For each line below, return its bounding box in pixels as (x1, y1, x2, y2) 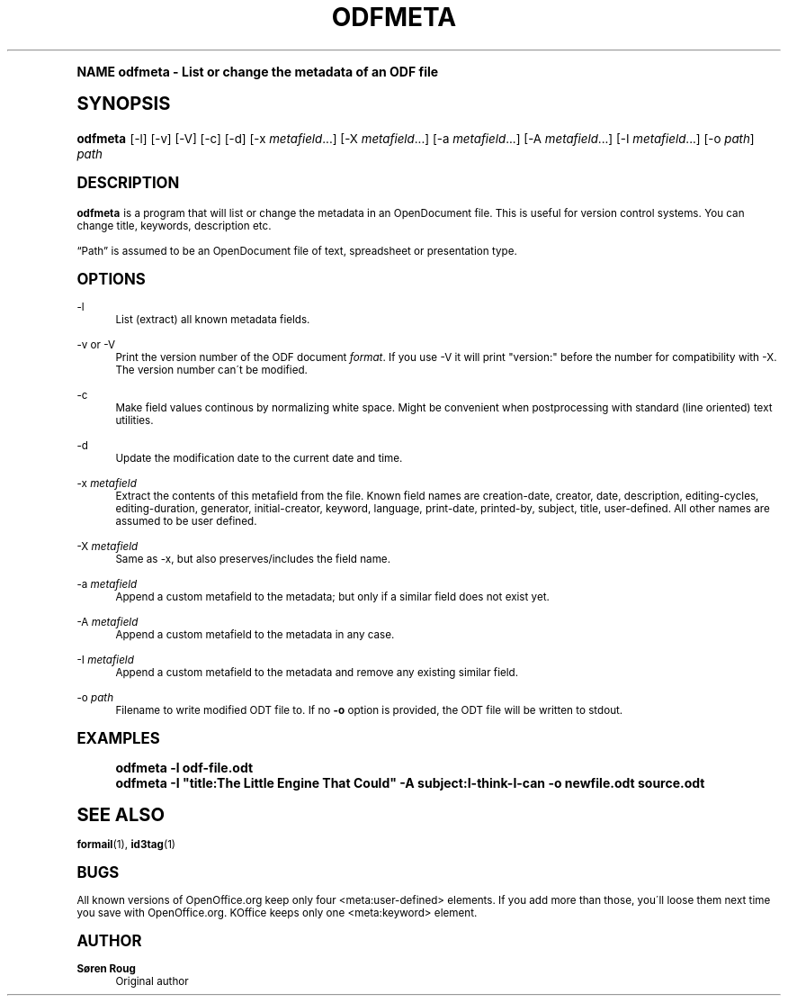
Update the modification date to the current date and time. (115, 451, 403, 465)
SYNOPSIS (76, 91, 171, 114)
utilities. (115, 413, 154, 427)
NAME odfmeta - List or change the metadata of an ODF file (76, 63, 439, 79)
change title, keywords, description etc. (76, 219, 272, 232)
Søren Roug (76, 962, 136, 975)
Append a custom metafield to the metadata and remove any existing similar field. (115, 665, 519, 679)
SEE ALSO (76, 802, 166, 826)
